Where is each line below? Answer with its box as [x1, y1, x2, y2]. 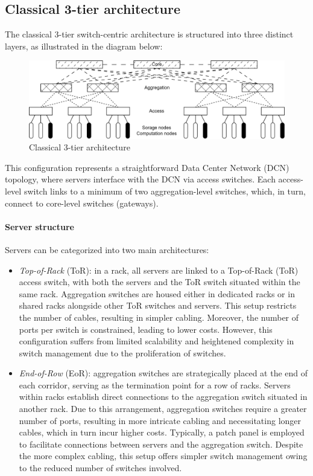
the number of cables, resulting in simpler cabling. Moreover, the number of [19, 310, 299, 323]
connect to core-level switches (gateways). [5, 196, 159, 209]
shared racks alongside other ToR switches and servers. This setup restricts [19, 299, 297, 312]
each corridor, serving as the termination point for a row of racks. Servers [19, 378, 291, 391]
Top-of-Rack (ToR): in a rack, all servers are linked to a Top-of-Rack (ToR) [19, 263, 299, 276]
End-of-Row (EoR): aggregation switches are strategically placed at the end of [19, 367, 308, 379]
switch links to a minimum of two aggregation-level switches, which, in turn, [24, 184, 306, 197]
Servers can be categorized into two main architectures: [5, 243, 209, 256]
